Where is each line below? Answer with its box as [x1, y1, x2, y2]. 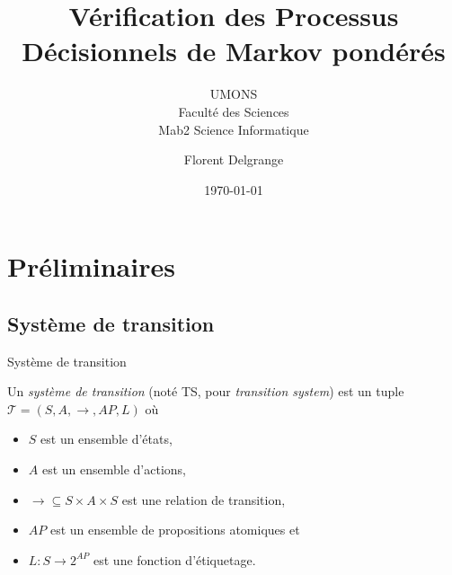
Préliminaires [7, 248, 175, 285]
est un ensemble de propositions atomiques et [49, 520, 300, 539]
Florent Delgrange [183, 150, 284, 169]
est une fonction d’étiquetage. [93, 550, 256, 569]
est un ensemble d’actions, [41, 460, 187, 479]
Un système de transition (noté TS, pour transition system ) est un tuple [7, 382, 404, 401]
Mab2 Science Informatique [158, 119, 309, 138]
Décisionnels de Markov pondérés [22, 32, 446, 69]
